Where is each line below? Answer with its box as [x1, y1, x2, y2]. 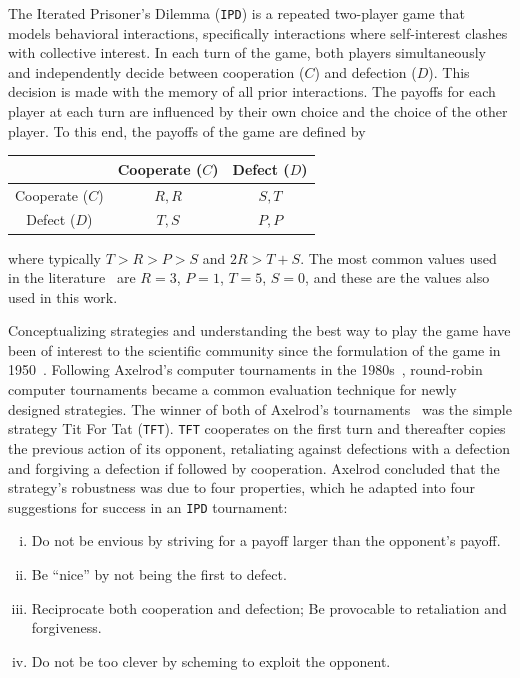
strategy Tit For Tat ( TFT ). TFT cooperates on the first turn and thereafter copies [8, 418, 506, 439]
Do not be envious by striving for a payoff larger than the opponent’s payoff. [31, 530, 501, 551]
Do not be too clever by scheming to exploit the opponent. [31, 650, 391, 671]
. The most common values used [300, 247, 497, 268]
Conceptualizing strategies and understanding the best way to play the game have [8, 320, 511, 341]
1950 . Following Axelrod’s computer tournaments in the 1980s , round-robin [8, 359, 483, 380]
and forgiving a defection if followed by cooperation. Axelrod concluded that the [8, 457, 500, 478]
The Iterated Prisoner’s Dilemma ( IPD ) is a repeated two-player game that [8, 3, 466, 23]
